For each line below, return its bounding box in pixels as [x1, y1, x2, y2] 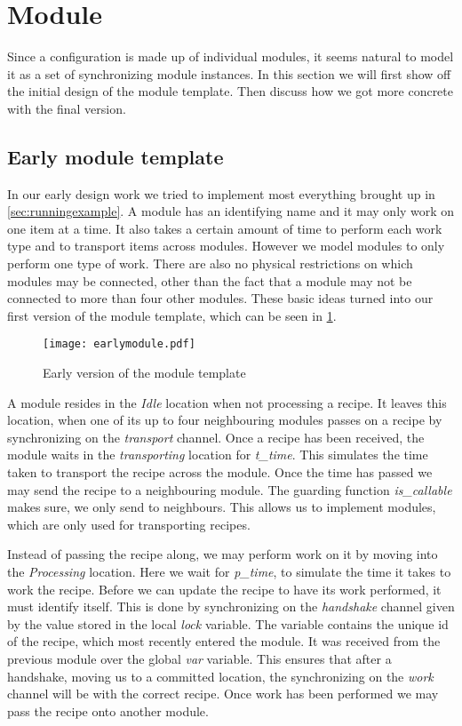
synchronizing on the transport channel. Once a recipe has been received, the [7, 427, 425, 446]
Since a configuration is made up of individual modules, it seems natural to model [7, 47, 454, 66]
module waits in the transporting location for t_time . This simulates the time [7, 445, 428, 464]
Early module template [7, 142, 224, 170]
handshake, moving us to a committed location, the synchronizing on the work [7, 666, 434, 685]
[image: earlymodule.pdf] [43, 338, 195, 351]
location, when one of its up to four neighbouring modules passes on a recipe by [7, 411, 442, 429]
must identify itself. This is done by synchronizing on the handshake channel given [7, 597, 455, 616]
